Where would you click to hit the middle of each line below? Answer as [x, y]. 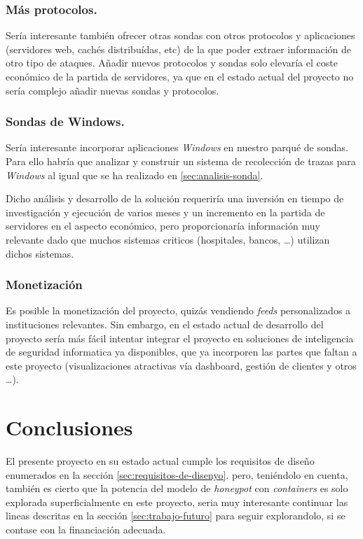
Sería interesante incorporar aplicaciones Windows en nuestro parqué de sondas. [177, 147]
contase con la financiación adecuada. [86, 530]
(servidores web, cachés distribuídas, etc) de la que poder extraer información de [178, 49]
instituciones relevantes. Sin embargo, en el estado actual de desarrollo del [165, 324]
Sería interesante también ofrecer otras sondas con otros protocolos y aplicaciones [180, 35]
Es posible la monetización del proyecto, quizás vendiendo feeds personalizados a [178, 310]
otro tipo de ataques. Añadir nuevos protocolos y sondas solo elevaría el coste [172, 63]
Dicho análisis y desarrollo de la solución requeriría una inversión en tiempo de [175, 198]
